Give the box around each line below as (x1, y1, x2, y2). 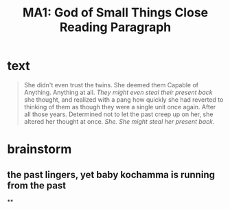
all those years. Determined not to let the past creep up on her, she (23, 110, 214, 118)
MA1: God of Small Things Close (23, 5, 208, 21)
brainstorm (7, 142, 72, 157)
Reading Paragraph (59, 19, 172, 35)
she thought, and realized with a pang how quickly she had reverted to (23, 95, 224, 104)
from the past (7, 179, 67, 191)
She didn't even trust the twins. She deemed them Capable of (23, 80, 199, 89)
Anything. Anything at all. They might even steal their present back (23, 88, 213, 96)
